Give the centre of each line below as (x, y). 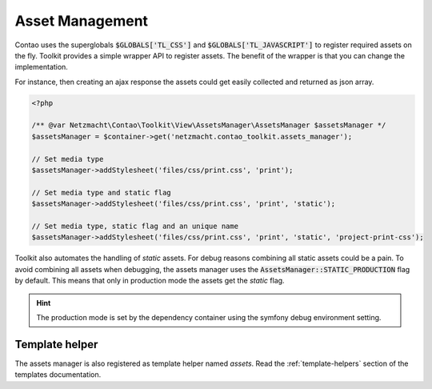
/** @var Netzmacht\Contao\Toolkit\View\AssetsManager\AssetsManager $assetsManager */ (209, 125)
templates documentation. (58, 375)
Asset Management (81, 21)
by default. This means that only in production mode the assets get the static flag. (150, 281)
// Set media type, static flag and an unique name (135, 226)
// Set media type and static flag (101, 192)
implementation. (41, 67)
